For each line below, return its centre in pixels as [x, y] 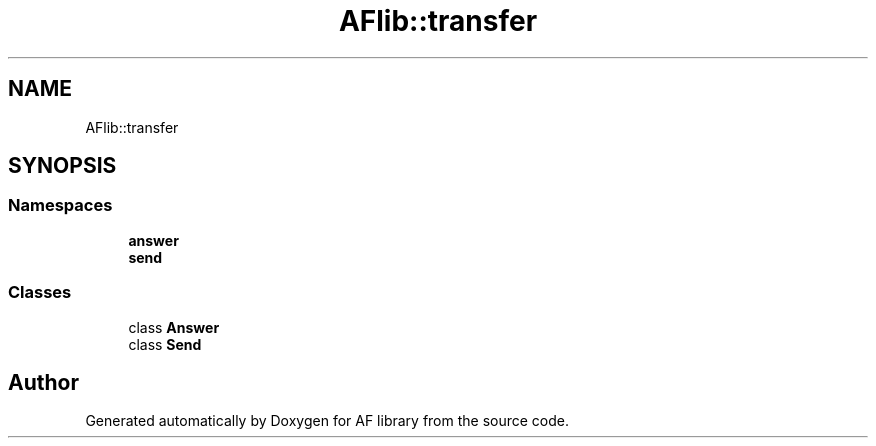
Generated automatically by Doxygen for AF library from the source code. [327, 421]
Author [43, 382]
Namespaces [60, 205]
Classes [40, 292]
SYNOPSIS [62, 166]
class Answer [174, 327]
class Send [165, 344]
